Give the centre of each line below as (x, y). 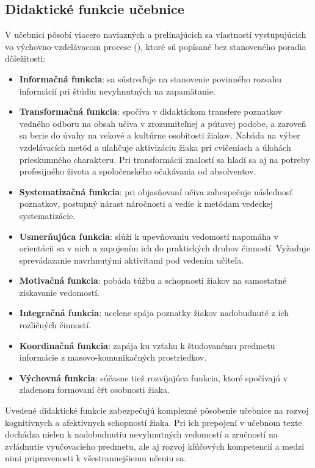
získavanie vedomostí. (59, 292)
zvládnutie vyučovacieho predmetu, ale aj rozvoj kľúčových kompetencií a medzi (155, 446)
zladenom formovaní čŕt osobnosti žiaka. (94, 390)
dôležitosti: (25, 58)
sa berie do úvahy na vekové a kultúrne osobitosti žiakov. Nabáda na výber (160, 135)
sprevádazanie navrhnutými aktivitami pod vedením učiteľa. (132, 260)
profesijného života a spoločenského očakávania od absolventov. (138, 171)
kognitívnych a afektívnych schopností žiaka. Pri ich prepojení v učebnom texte (154, 422)
